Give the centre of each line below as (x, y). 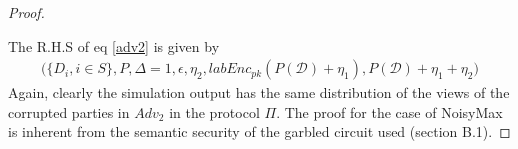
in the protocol (214, 111)
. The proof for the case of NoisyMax (389, 111)
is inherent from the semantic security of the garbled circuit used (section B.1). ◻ (259, 131)
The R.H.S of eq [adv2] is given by (114, 45)
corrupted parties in (69, 111)
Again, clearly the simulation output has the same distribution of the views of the (259, 92)
